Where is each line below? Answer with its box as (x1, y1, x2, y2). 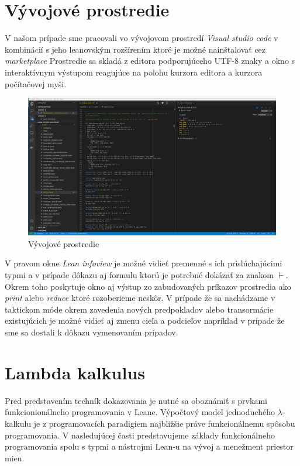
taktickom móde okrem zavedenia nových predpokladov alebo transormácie (5, 303, 274, 315)
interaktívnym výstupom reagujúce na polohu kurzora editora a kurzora (5, 66, 263, 78)
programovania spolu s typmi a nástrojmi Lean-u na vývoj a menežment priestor (5, 440, 294, 453)
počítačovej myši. (5, 77, 67, 90)
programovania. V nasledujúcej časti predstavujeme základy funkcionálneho (5, 429, 275, 441)
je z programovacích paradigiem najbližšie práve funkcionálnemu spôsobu (33, 417, 295, 429)
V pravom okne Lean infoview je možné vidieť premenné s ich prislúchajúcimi (5, 257, 282, 269)
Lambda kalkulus (5, 360, 146, 384)
